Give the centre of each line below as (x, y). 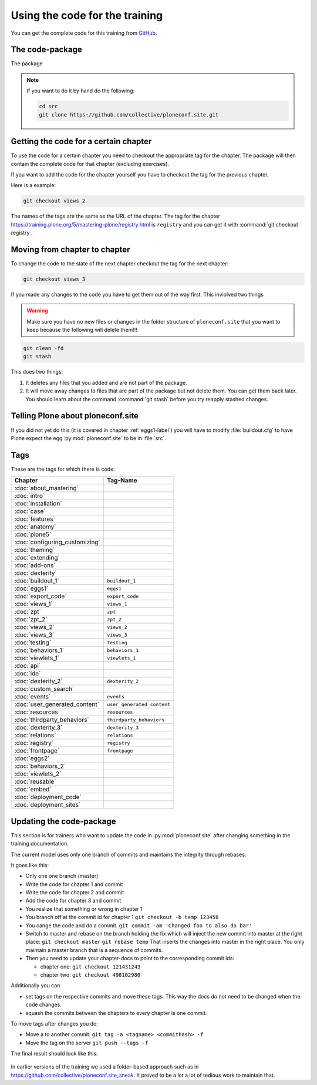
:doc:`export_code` (41, 596)
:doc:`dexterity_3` (38, 728)
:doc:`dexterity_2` (38, 681)
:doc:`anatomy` (35, 527)
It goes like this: (30, 865)
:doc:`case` (30, 511)
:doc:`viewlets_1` (37, 658)
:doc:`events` (33, 697)
